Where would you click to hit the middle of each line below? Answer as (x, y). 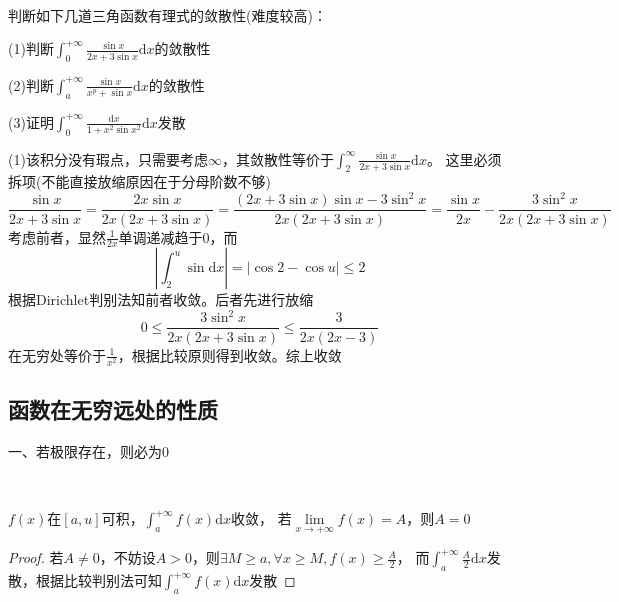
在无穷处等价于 (57, 354)
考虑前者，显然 (57, 236)
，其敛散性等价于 (277, 158)
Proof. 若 (36, 557)
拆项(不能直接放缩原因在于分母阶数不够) (139, 181)
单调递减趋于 (160, 236)
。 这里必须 (464, 158)
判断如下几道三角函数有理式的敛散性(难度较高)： (167, 14)
